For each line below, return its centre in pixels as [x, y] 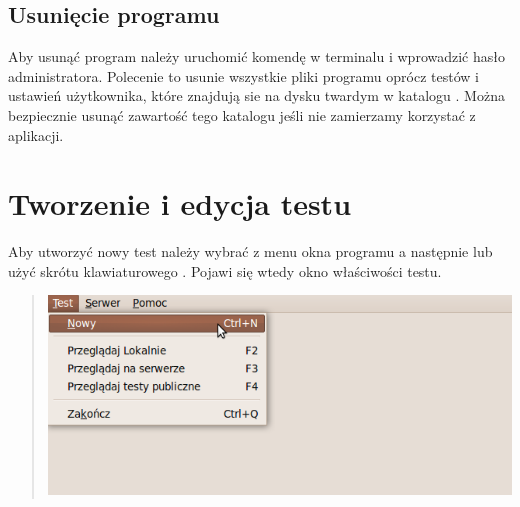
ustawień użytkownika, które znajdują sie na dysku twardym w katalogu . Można [256, 95]
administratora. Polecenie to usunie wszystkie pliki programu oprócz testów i [243, 75]
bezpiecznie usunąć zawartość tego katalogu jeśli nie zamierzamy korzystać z [242, 114]
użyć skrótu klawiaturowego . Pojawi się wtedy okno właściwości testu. [225, 270]
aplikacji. [36, 134]
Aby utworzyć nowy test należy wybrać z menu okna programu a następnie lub [250, 251]
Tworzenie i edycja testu [180, 203]
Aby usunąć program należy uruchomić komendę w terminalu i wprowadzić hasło [256, 56]
